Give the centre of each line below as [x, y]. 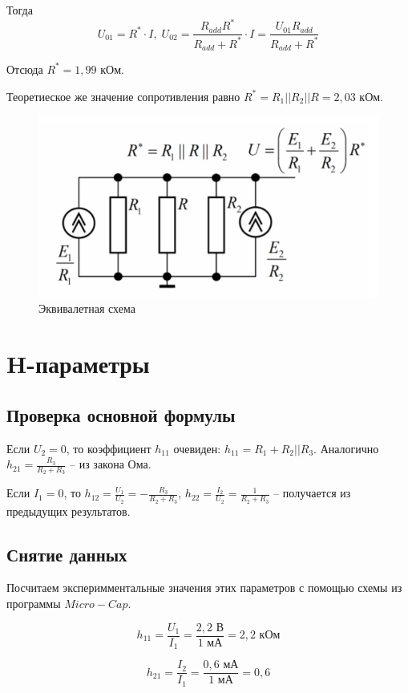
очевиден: [197, 448]
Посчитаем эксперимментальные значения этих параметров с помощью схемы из [204, 588]
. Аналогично [346, 448]
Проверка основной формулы [121, 414]
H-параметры [78, 364]
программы [34, 603]
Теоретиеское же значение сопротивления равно [123, 96]
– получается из [312, 493]
